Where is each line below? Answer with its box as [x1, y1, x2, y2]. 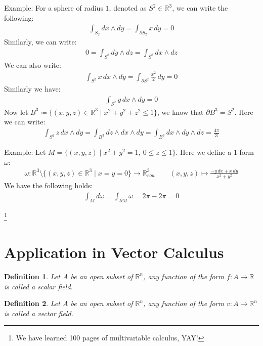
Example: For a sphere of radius [4, 3, 103, 13]
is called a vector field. [4, 308, 73, 318]
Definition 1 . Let [4, 271, 60, 281]
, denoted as [109, 3, 147, 13]
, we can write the [172, 3, 228, 13]
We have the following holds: [4, 180, 93, 191]
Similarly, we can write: [4, 36, 77, 47]
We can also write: [4, 59, 61, 70]
